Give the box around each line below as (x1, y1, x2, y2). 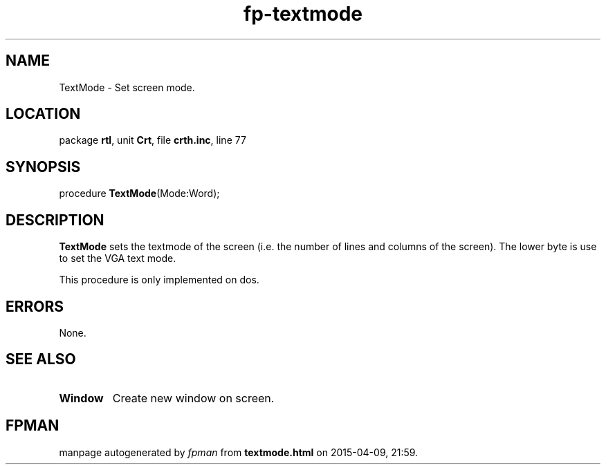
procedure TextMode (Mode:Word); (59, 187, 220, 200)
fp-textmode (244, 2, 362, 26)
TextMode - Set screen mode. (59, 81, 195, 93)
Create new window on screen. (112, 391, 275, 405)
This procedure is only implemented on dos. (59, 274, 259, 286)
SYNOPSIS (6, 158, 81, 176)
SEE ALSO (6, 350, 76, 368)
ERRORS (6, 297, 64, 315)
